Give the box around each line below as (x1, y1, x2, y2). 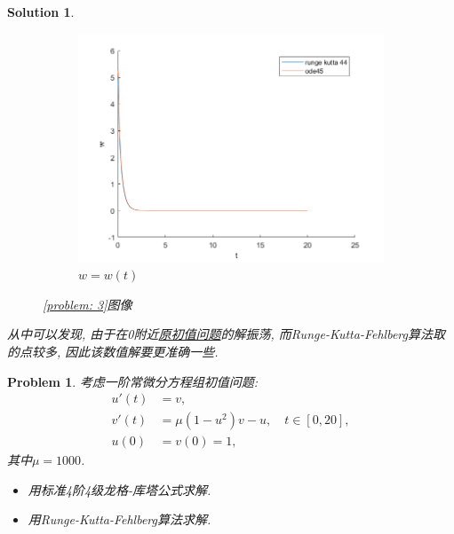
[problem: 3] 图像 (43, 294, 132, 313)
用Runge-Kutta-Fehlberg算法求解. (28, 510, 211, 529)
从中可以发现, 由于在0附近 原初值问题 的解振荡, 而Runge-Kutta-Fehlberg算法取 (7, 325, 445, 343)
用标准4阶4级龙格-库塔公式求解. (28, 480, 211, 499)
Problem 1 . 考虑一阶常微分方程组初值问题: (7, 372, 259, 390)
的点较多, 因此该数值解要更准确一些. (7, 342, 219, 360)
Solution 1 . (7, 3, 75, 20)
